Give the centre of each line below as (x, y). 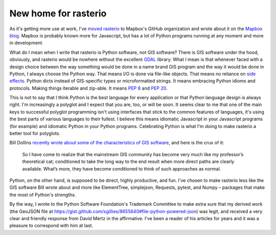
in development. (26, 43)
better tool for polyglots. (35, 134)
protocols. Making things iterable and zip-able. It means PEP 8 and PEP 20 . (89, 88)
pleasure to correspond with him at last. (51, 226)
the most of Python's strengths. (43, 195)
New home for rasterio (58, 13)
